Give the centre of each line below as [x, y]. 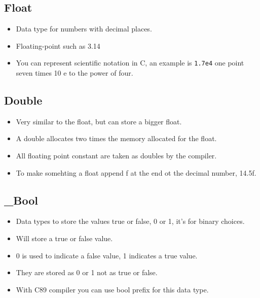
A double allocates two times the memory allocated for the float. [116, 138]
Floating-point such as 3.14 [58, 45]
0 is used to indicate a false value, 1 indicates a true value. [107, 255]
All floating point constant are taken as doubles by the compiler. [116, 156]
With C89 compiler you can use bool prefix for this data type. [112, 289]
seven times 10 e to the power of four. [75, 73]
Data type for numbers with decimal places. [84, 29]
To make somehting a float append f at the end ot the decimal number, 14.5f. [136, 172]
